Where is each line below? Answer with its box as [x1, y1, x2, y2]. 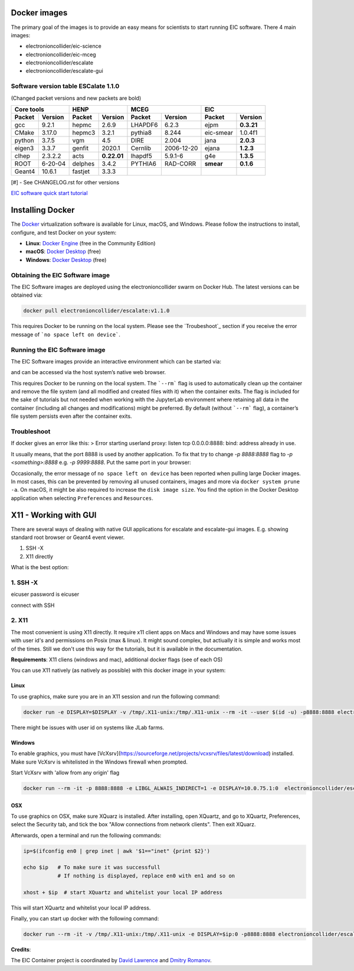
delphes [72, 160, 95, 168]
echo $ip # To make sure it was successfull [23, 864, 160, 871]
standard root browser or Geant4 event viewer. [11, 534, 125, 541]
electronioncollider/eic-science [25, 43, 101, 50]
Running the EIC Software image [11, 346, 106, 354]
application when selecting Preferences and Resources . [11, 494, 153, 502]
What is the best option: [11, 564, 69, 571]
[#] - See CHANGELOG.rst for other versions [11, 179, 120, 186]
